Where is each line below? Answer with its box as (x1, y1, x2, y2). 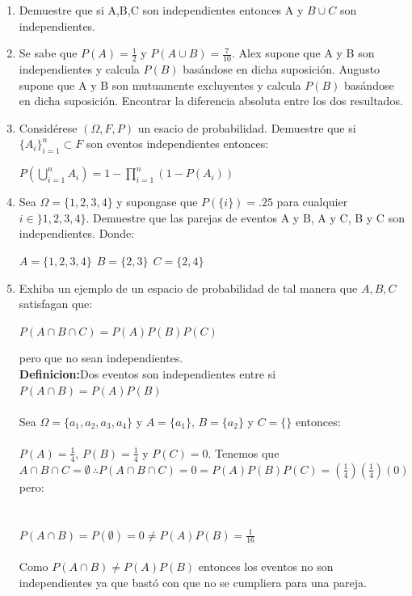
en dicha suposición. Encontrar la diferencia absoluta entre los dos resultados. (19, 92, 403, 109)
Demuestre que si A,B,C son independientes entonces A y (19, 2, 304, 18)
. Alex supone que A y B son (231, 44, 375, 61)
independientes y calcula (19, 61, 140, 78)
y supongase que (116, 193, 198, 210)
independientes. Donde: (19, 225, 135, 242)
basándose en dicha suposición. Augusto (183, 61, 380, 78)
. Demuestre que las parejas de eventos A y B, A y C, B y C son (86, 209, 405, 226)
